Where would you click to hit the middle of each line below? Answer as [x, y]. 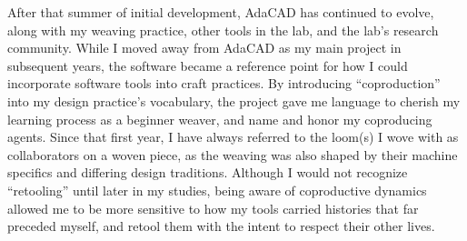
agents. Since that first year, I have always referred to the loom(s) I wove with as [233, 137]
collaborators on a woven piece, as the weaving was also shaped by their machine [233, 154]
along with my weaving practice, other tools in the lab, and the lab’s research [223, 30]
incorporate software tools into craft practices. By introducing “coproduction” [224, 83]
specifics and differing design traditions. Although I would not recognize [208, 172]
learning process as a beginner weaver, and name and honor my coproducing [220, 119]
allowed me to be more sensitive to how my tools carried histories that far [213, 208]
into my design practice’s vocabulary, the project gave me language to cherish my [234, 100]
